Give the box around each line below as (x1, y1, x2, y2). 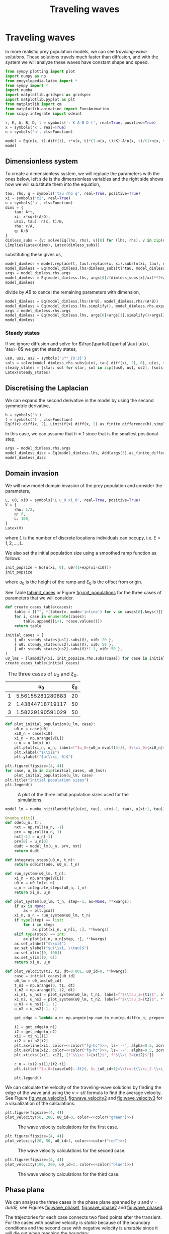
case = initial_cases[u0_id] (14, 973, 75, 978)
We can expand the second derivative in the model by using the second (5, 397, 154, 403)
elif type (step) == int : (14, 932, 66, 937)
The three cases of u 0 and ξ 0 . (8, 670, 78, 678)
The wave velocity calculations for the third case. (18, 1171, 120, 1177)
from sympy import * (5, 83, 49, 88)
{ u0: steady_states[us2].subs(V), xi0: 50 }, (14, 642, 114, 647)
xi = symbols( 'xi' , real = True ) (5, 195, 71, 201)
